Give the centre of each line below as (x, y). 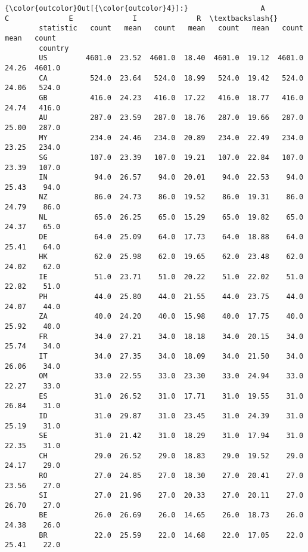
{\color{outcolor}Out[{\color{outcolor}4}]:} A (135, 8)
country (54, 48)
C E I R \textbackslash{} (141, 18)
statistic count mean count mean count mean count (171, 28)
